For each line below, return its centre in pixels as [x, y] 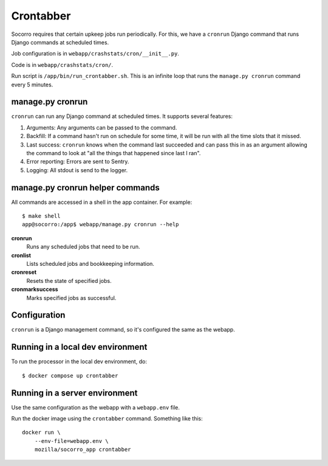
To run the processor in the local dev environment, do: [79, 361]
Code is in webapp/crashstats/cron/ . [62, 64]
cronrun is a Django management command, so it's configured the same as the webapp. [123, 330]
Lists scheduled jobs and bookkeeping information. [91, 264]
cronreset [24, 272]
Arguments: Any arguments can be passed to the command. [102, 127]
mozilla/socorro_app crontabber [83, 450]
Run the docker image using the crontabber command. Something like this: [107, 419]
